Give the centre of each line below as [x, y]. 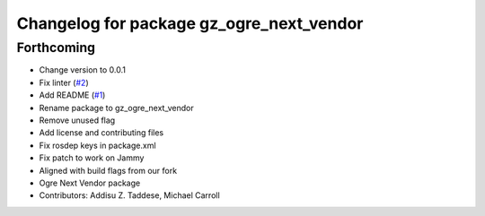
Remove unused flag [77, 120]
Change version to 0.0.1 [82, 70]
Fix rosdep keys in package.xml [97, 145]
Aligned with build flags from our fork [108, 170]
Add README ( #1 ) [72, 95]
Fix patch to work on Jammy [92, 158]
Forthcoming [56, 48]
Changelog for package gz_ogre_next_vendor [190, 23]
